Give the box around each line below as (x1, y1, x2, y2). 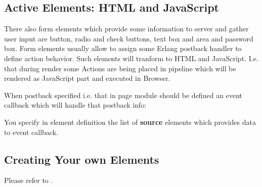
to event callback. (4, 126, 58, 137)
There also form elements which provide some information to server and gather (4, 23, 249, 34)
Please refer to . (4, 175, 53, 185)
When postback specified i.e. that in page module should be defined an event (4, 89, 242, 100)
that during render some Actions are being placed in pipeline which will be (4, 63, 236, 73)
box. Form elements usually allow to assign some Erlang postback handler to (4, 43, 242, 54)
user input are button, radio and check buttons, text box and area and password (4, 33, 253, 43)
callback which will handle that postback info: (4, 100, 147, 110)
